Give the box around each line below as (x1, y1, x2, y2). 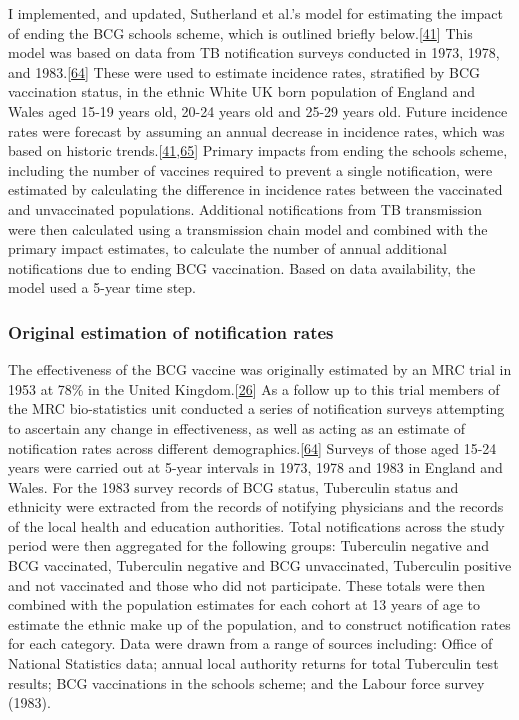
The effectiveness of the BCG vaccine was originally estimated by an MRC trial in (8, 359, 512, 380)
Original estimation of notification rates (8, 319, 334, 344)
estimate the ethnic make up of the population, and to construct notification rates (8, 613, 511, 634)
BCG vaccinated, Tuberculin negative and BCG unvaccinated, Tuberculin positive (8, 555, 512, 576)
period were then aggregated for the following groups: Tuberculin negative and (8, 535, 490, 556)
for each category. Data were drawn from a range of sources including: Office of (8, 633, 493, 654)
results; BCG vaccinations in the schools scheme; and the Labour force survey (8, 672, 485, 693)
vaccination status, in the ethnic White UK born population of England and (8, 81, 476, 102)
